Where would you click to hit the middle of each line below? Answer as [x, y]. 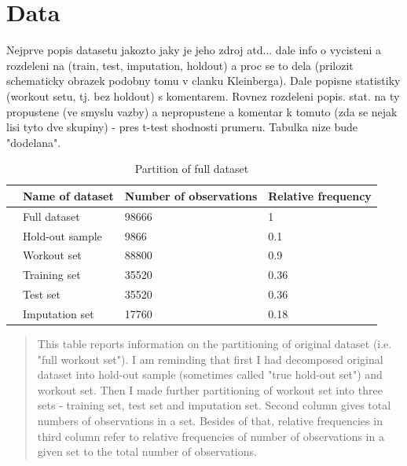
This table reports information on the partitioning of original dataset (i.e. [214, 344]
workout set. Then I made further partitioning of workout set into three [210, 389]
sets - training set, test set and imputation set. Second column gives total [214, 405]
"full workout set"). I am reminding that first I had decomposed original [210, 359]
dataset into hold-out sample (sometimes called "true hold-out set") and [210, 374]
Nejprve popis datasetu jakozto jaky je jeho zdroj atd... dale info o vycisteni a [194, 50]
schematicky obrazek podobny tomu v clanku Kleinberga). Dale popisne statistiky [203, 81]
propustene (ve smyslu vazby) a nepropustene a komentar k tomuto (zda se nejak [202, 111]
